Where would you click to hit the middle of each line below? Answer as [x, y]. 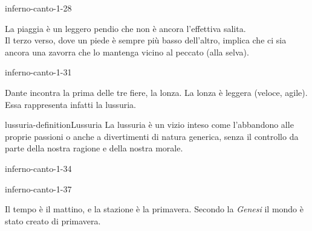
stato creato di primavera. [53, 220]
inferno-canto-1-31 [38, 72]
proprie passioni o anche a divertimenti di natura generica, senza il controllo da [152, 136]
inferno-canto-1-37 [38, 188]
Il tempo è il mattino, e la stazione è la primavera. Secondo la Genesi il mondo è [154, 209]
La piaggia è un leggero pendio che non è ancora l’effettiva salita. [125, 28]
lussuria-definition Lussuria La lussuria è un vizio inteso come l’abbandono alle [149, 125]
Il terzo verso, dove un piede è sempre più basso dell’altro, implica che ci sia [146, 40]
